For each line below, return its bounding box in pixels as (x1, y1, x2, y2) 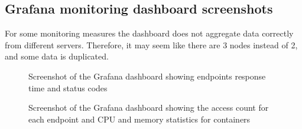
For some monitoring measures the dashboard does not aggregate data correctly (5, 27, 294, 39)
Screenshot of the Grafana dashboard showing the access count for (28, 101, 269, 114)
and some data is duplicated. (5, 50, 109, 62)
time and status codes (28, 81, 108, 94)
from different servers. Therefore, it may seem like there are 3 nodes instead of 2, (5, 38, 298, 51)
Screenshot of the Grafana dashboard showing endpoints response (28, 70, 266, 82)
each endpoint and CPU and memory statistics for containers (28, 113, 251, 125)
